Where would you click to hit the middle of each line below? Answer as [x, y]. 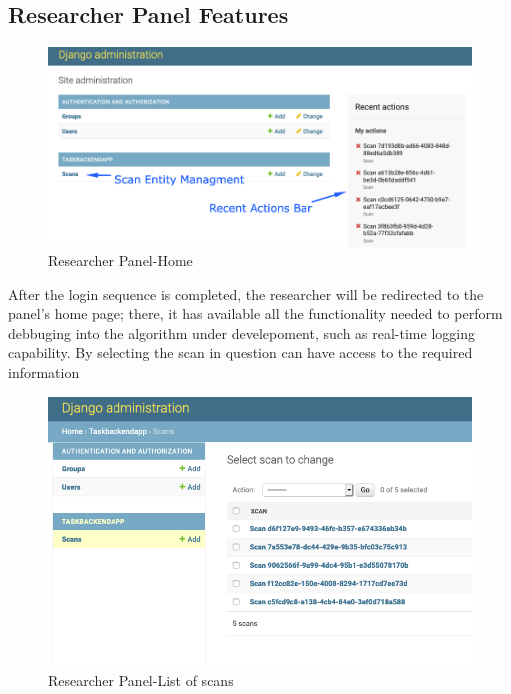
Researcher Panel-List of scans [141, 680]
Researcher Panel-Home [120, 260]
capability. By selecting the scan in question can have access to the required [240, 352]
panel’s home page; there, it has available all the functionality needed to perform [255, 313]
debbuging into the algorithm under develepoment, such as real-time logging [241, 332]
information [44, 372]
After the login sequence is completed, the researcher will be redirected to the [246, 293]
